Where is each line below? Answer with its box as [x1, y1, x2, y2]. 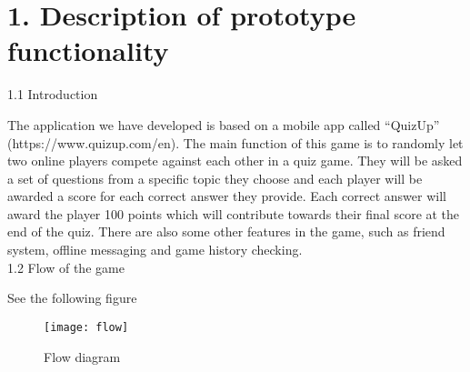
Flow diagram [44, 347, 121, 366]
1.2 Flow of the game [7, 257, 125, 276]
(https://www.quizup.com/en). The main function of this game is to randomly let [7, 133, 464, 152]
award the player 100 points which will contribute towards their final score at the [7, 204, 460, 223]
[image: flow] [44, 320, 129, 334]
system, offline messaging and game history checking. [7, 240, 303, 259]
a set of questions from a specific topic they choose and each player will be [7, 168, 423, 187]
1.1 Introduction [7, 85, 98, 104]
